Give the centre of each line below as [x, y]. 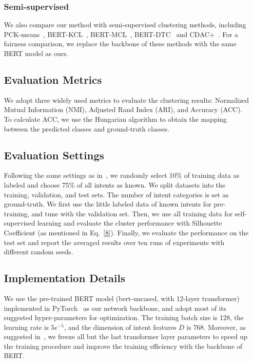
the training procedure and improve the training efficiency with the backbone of [123, 346]
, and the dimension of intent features [120, 327]
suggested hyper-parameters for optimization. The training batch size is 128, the [124, 317]
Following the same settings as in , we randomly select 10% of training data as [122, 175]
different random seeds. [39, 252]
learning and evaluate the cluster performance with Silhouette [130, 223]
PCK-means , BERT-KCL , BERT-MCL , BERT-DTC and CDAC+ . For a [121, 34]
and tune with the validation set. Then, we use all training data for [132, 213]
